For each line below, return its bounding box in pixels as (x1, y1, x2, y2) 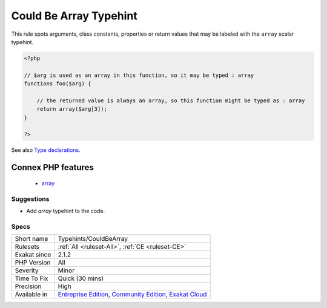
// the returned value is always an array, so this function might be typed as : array (36, 97, 305, 104)
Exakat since (15, 251, 51, 259)
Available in (15, 290, 48, 299)
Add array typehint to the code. (26, 207, 105, 214)
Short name (15, 235, 48, 243)
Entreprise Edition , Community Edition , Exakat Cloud (58, 290, 207, 299)
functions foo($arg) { (24, 80, 91, 87)
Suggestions (11, 194, 50, 203)
